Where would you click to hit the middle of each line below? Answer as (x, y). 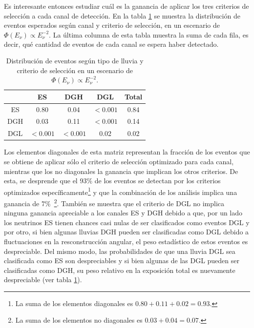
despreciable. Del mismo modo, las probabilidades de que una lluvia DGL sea (120, 251)
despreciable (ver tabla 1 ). (43, 280)
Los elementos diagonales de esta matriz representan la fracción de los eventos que (127, 152)
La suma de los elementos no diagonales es (79, 319)
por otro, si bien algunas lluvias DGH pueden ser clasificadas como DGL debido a (127, 232)
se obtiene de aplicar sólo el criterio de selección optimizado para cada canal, (119, 161)
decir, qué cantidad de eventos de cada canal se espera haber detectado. (111, 44)
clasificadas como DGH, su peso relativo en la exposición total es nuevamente (120, 270)
